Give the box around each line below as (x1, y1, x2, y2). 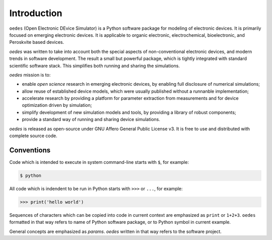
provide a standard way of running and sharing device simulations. (22, 116, 161, 123)
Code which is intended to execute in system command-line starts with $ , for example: (9, 159, 189, 165)
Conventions (9, 146, 51, 154)
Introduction (9, 8, 62, 19)
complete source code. (9, 133, 57, 139)
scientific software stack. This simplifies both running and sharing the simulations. (9, 63, 180, 69)
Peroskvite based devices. (9, 39, 64, 45)
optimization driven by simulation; (22, 102, 92, 108)
